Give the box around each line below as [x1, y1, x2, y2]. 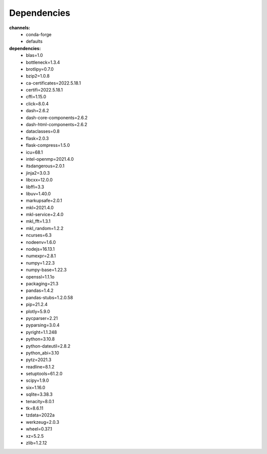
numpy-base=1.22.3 [26, 267, 67, 273]
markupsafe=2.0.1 [26, 198, 62, 204]
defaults [26, 39, 43, 45]
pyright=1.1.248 [26, 329, 57, 335]
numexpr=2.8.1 [26, 253, 56, 259]
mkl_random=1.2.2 [26, 225, 64, 231]
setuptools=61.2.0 [26, 371, 63, 377]
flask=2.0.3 [26, 135, 49, 141]
